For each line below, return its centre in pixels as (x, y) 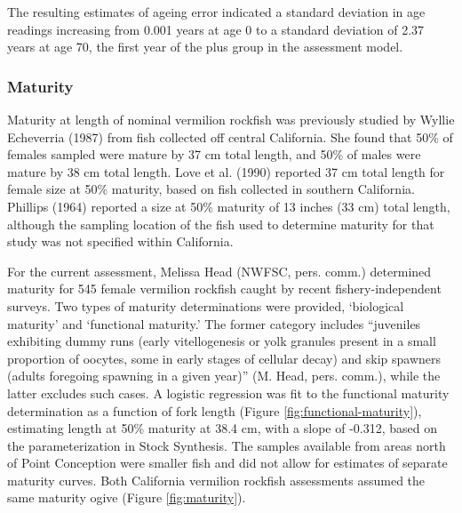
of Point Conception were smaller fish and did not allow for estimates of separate (227, 463)
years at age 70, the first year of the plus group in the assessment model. (205, 47)
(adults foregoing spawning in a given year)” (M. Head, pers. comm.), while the (224, 376)
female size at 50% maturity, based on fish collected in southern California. (211, 189)
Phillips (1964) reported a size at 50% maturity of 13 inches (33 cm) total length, (229, 206)
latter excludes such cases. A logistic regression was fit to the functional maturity (228, 393)
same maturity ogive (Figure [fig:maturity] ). (127, 497)
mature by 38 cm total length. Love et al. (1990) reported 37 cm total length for (226, 171)
